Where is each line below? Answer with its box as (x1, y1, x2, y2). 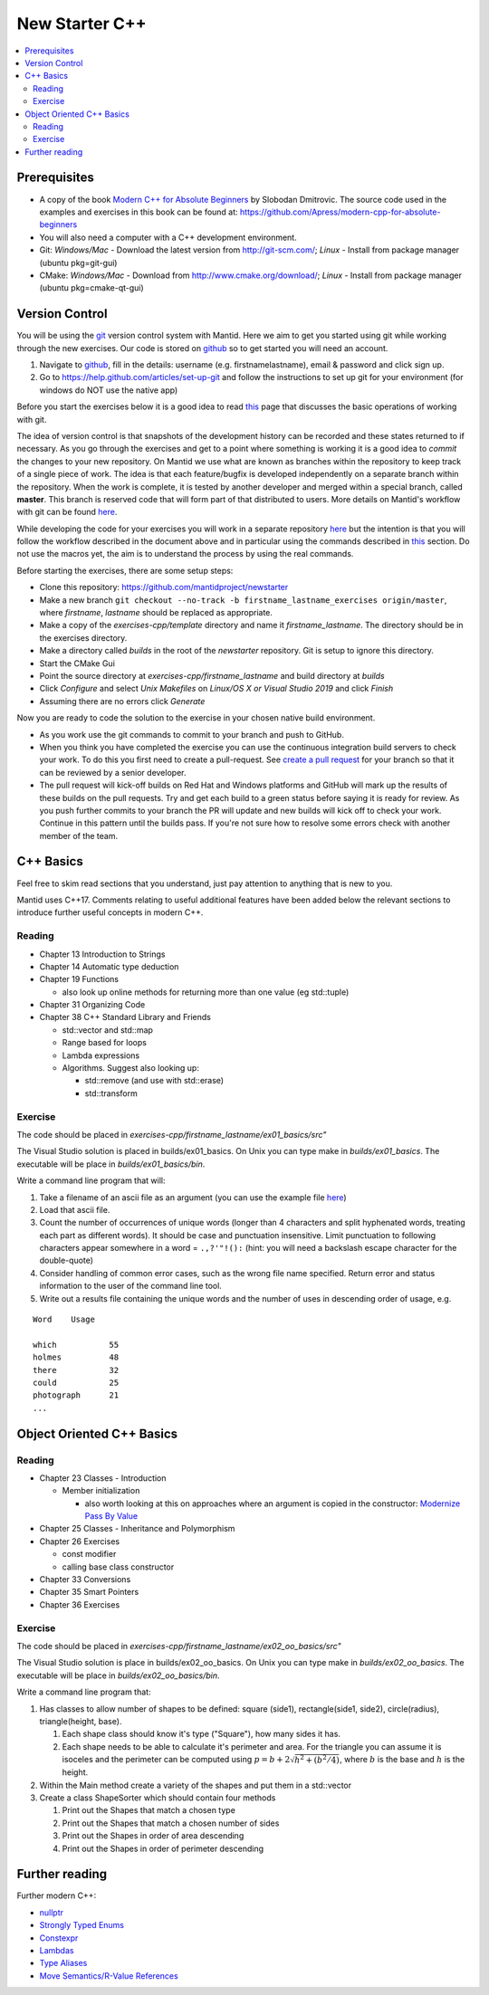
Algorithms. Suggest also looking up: (62, 1063, 199, 1074)
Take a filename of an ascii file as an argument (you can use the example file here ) (39, 1191, 348, 1203)
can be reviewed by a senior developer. (39, 767, 187, 778)
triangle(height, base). (39, 1715, 122, 1726)
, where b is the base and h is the (340, 1754, 465, 1765)
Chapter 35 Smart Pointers (39, 1587, 139, 1598)
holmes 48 (33, 1352, 120, 1362)
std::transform (84, 1087, 138, 1099)
